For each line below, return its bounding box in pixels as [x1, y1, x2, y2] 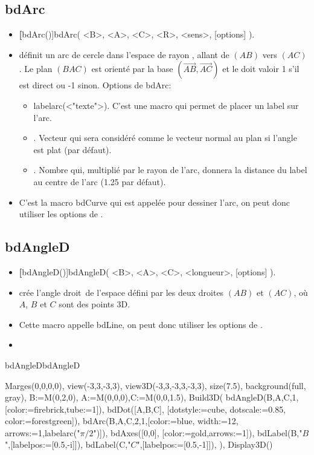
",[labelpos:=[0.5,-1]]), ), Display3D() [136, 438, 273, 451]
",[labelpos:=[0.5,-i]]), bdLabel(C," [5, 438, 131, 451]
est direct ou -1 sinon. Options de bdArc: [19, 79, 171, 91]
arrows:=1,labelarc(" [5, 426, 80, 439]
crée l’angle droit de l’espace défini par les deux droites [19, 286, 224, 298]
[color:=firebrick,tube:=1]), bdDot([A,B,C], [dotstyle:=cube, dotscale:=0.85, [5, 402, 286, 415]
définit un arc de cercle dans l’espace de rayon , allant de [19, 48, 229, 61]
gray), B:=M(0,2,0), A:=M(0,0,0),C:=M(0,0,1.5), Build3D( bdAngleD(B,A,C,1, [5, 391, 299, 404]
